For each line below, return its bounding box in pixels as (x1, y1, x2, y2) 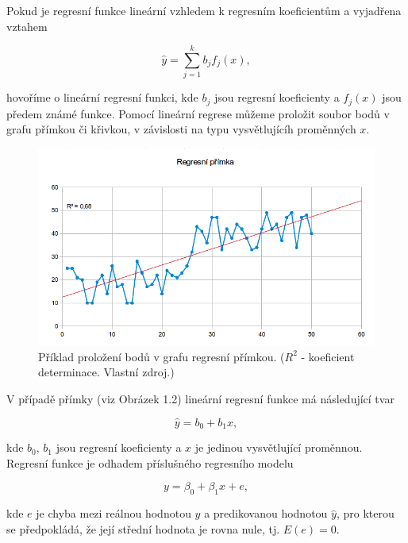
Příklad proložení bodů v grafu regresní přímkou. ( (38, 348, 285, 364)
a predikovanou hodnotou (204, 505, 328, 522)
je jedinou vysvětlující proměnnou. (194, 439, 363, 456)
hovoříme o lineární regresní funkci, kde (6, 89, 198, 106)
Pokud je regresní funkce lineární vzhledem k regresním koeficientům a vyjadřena (6, 2, 402, 18)
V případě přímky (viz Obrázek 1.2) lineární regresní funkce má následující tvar (6, 391, 395, 407)
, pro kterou (336, 505, 395, 522)
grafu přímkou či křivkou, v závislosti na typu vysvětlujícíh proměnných (6, 121, 356, 137)
